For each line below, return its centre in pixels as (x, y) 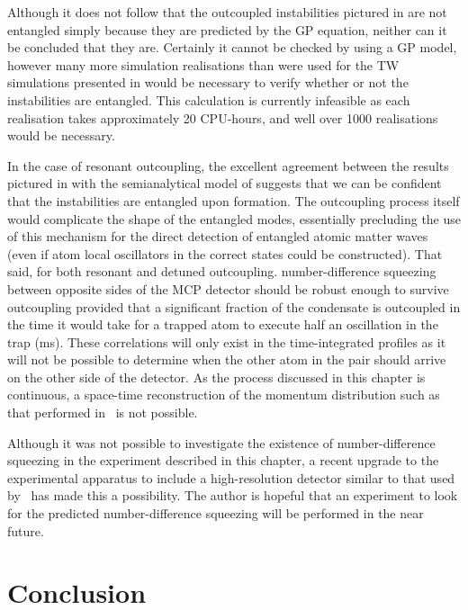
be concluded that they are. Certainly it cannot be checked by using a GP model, (232, 47)
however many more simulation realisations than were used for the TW (203, 64)
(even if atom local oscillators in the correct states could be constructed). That (225, 253)
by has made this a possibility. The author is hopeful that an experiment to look (233, 495)
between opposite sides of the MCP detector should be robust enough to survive (228, 288)
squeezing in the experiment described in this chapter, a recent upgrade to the (223, 460)
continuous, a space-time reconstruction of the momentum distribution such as (224, 395)
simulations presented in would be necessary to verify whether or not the (208, 82)
